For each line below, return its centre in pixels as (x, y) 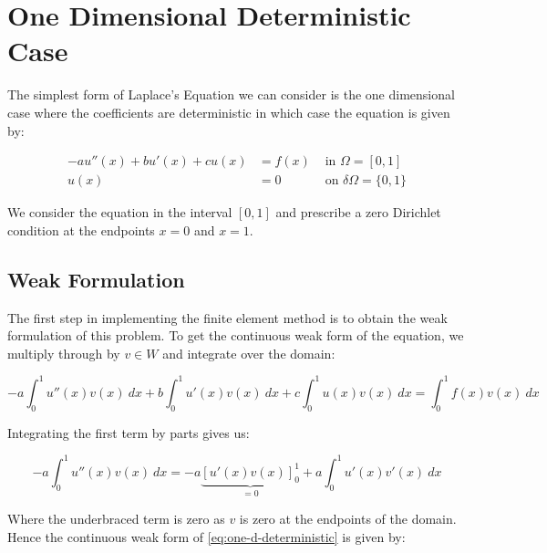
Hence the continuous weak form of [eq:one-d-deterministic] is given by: (206, 536)
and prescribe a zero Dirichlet (358, 212)
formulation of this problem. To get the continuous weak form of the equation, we (236, 335)
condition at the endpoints (81, 230)
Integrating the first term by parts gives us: (129, 432)
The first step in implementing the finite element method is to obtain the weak (227, 317)
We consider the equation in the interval (120, 212)
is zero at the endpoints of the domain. (348, 518)
